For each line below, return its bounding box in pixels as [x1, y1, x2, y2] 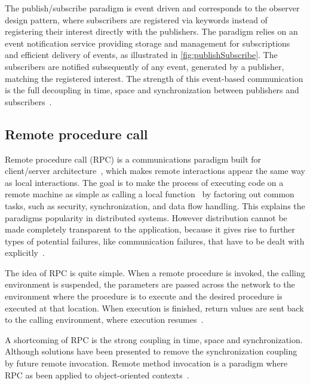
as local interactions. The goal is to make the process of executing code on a [5, 176, 284, 188]
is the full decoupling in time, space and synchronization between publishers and [5, 84, 299, 96]
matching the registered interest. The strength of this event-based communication [5, 72, 303, 84]
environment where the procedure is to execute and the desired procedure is [5, 290, 283, 302]
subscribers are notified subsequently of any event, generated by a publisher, [5, 60, 284, 72]
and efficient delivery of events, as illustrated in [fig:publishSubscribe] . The [5, 48, 278, 61]
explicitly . [5, 246, 45, 259]
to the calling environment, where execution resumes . [5, 313, 204, 326]
